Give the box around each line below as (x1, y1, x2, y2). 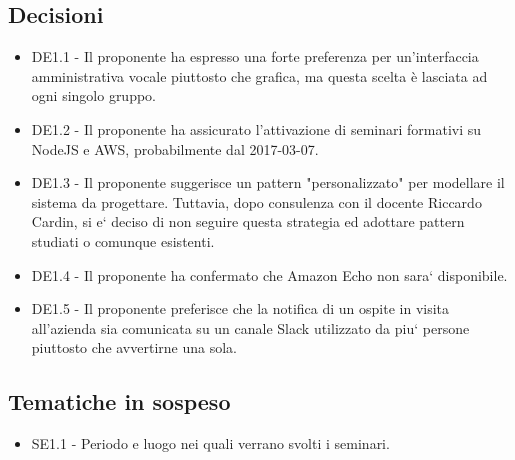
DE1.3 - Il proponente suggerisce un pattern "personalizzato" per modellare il (31, 172, 505, 193)
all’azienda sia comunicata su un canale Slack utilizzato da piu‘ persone (31, 317, 470, 338)
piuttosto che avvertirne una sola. (31, 337, 237, 358)
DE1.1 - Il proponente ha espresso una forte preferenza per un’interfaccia (31, 46, 479, 67)
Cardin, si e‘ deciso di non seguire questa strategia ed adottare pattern (31, 211, 465, 232)
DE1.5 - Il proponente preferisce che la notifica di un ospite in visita (31, 298, 450, 319)
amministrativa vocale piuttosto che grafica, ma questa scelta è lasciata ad (31, 65, 488, 86)
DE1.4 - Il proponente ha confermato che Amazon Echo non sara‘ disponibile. (31, 264, 508, 285)
